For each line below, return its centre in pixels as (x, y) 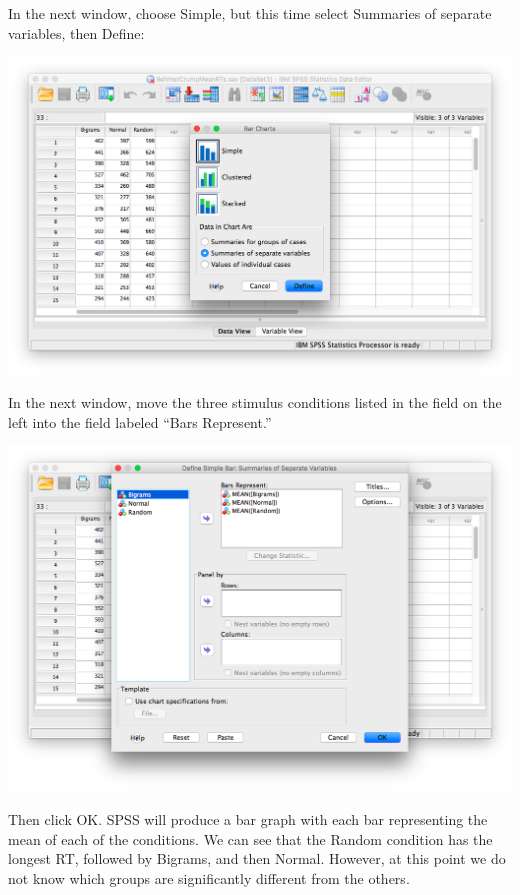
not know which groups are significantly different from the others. (209, 877)
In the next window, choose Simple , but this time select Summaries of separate (250, 13)
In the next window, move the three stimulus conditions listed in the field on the (255, 402)
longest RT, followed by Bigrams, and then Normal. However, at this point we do (257, 858)
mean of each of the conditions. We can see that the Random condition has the (250, 838)
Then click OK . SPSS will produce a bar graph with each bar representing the (248, 819)
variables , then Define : (76, 32)
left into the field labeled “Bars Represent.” (140, 421)
